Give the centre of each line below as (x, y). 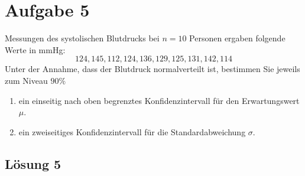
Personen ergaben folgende (237, 38)
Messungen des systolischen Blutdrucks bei (82, 38)
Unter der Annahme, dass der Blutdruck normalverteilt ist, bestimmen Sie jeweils (152, 69)
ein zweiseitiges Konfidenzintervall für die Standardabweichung (132, 131)
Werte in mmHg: (35, 49)
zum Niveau (26, 80)
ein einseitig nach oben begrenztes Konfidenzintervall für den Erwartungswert (159, 100)
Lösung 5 (33, 163)
